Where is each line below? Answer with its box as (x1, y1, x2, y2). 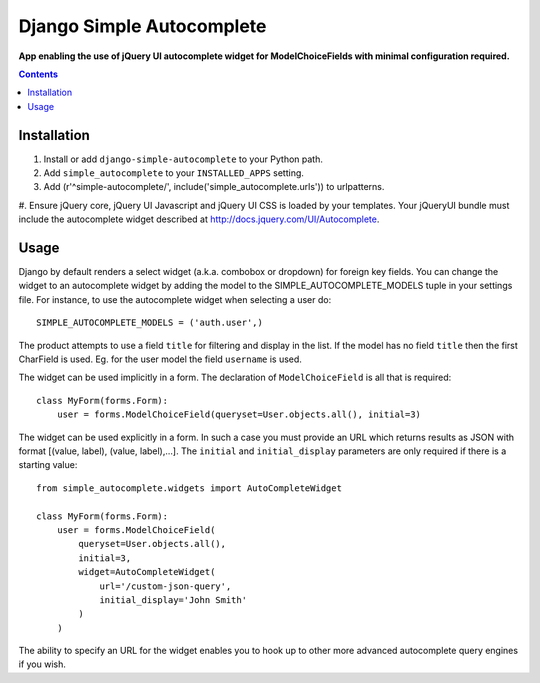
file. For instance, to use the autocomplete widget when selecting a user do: (18, 293, 332, 305)
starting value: (18, 459, 78, 471)
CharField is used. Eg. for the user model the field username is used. (18, 353, 302, 365)
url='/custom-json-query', (99, 580, 232, 592)
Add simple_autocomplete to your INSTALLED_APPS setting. (43, 167, 305, 179)
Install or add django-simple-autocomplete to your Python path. (43, 153, 324, 165)
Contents (18, 68, 59, 80)
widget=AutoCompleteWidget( (78, 566, 216, 578)
